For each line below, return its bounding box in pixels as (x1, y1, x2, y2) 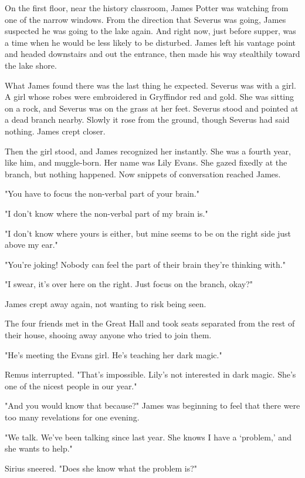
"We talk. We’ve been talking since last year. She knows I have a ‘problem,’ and (5, 430, 292, 443)
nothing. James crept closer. (5, 124, 106, 137)
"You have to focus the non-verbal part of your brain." (5, 187, 199, 200)
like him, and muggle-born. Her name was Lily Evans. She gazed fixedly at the (5, 156, 287, 169)
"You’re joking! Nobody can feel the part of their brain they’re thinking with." (5, 258, 286, 270)
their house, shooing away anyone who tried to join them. (5, 329, 212, 341)
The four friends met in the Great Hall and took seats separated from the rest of (5, 317, 295, 329)
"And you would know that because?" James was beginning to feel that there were (5, 399, 300, 412)
